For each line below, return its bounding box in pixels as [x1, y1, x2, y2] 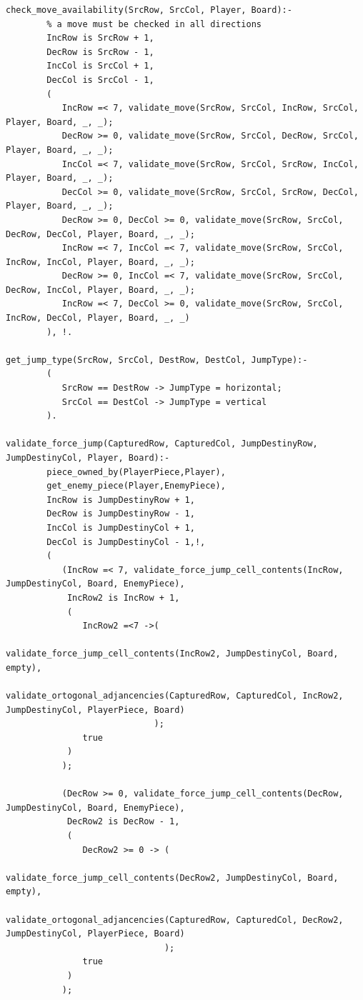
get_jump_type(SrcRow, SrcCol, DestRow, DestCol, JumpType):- [6, 354, 308, 365]
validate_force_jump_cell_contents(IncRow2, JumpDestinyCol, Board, [6, 649, 339, 659]
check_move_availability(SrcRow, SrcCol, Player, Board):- [6, 5, 292, 15]
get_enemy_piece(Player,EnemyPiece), [46, 481, 226, 491]
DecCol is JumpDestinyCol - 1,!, [46, 536, 206, 547]
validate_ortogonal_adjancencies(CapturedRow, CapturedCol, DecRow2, [6, 914, 344, 925]
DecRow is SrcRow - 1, [46, 46, 154, 57]
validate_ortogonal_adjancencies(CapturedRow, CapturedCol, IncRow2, [6, 691, 344, 701]
